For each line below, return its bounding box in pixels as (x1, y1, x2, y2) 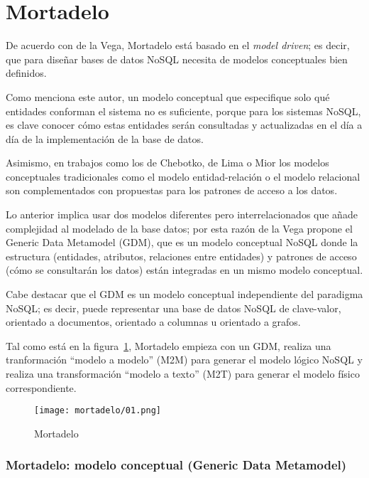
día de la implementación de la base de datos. (6, 131, 204, 146)
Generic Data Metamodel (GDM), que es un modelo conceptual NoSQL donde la (6, 235, 358, 250)
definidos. (6, 65, 47, 80)
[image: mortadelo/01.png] (34, 405, 161, 416)
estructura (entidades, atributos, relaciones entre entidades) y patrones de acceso (6, 248, 357, 263)
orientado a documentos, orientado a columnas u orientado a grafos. (6, 314, 301, 329)
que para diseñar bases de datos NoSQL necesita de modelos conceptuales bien (6, 51, 348, 66)
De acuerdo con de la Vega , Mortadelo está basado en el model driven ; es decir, (6, 38, 350, 53)
